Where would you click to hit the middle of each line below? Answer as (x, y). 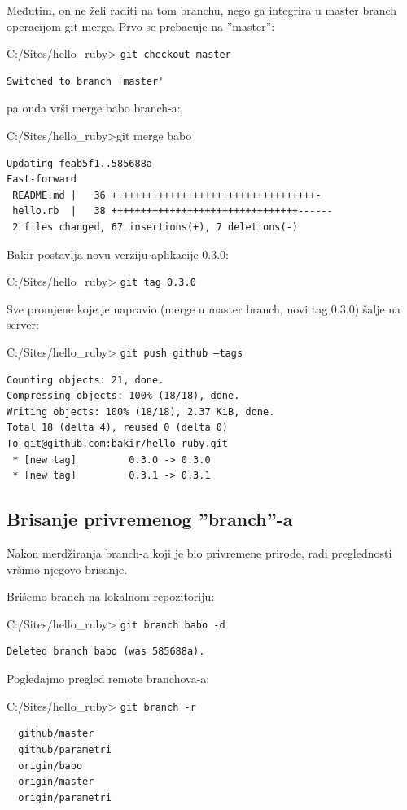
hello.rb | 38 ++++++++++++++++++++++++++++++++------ (173, 211)
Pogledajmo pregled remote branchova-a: (108, 679)
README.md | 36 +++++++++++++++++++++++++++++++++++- (167, 195)
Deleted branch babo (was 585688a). (106, 652)
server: (23, 324)
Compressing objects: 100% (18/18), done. (123, 396)
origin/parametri (65, 797)
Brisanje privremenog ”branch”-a (150, 519)
